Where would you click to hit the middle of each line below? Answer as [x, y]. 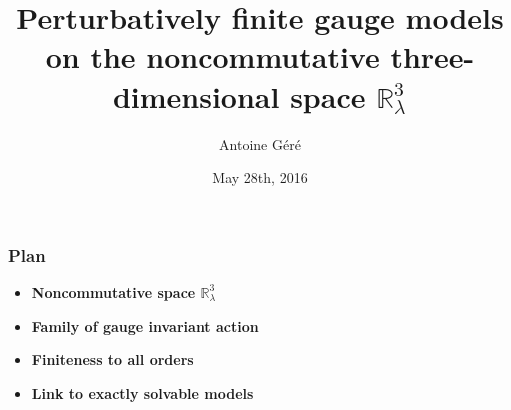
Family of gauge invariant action [145, 325]
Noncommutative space [113, 291]
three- [432, 56]
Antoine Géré [260, 143]
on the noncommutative [212, 56]
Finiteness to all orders [112, 359]
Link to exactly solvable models [142, 392]
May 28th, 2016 [260, 177]
